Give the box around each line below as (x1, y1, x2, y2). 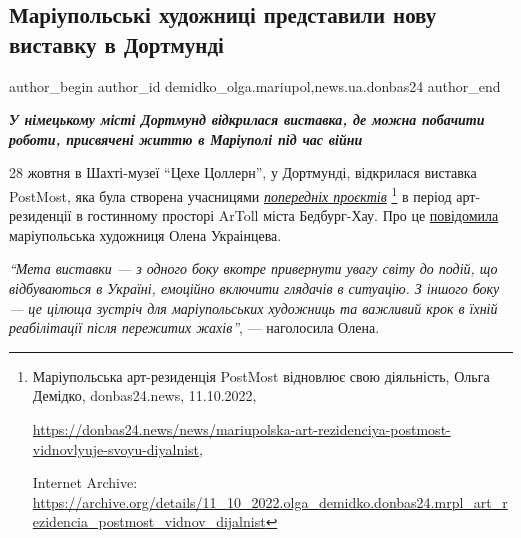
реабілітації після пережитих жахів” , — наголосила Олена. (9, 317, 380, 338)
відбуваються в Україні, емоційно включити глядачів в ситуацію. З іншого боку (9, 278, 500, 298)
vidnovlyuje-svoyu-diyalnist (32, 438, 200, 459)
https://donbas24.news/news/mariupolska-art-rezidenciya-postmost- (32, 418, 451, 439)
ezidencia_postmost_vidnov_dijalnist (32, 511, 266, 532)
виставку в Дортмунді (9, 28, 224, 59)
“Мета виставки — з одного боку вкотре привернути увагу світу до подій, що (9, 258, 498, 279)
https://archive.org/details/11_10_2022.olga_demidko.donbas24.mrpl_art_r (32, 491, 508, 512)
